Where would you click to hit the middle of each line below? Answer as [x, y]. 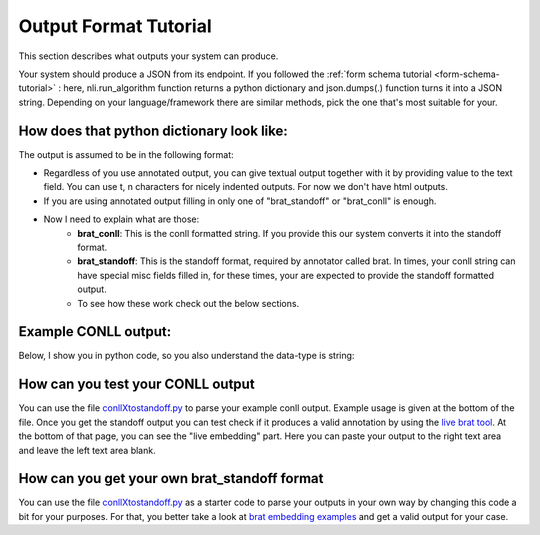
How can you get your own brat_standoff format [171, 478]
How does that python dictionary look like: [153, 130]
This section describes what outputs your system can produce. [148, 56]
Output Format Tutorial [115, 26]
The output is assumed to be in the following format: [126, 154]
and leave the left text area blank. [87, 450]
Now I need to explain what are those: [121, 219]
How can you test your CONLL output [136, 384]
